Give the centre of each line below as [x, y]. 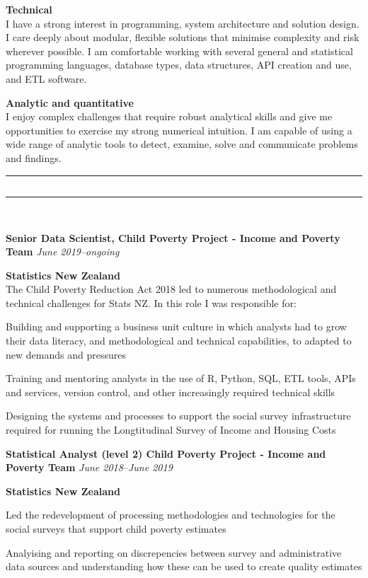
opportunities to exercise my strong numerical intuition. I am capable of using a [179, 130]
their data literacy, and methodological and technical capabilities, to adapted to [179, 341]
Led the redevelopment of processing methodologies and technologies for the [171, 515]
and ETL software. [46, 78]
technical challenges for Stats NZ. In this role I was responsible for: [151, 302]
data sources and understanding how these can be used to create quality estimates [184, 566]
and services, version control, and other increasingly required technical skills [171, 392]
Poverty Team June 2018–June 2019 [89, 467]
